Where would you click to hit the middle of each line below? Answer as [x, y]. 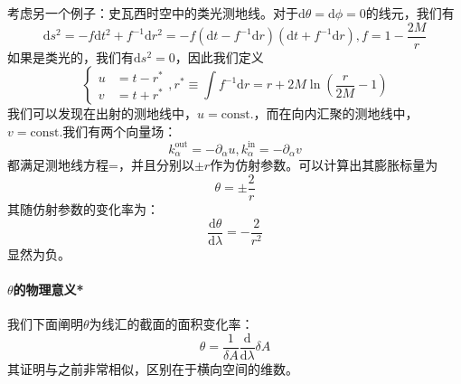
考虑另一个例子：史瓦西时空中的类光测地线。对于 [153, 13]
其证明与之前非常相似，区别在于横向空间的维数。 [153, 368]
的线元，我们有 [410, 13]
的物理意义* [48, 289]
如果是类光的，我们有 [71, 56]
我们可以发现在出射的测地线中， [102, 113]
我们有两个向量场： [120, 131]
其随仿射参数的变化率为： [83, 209]
